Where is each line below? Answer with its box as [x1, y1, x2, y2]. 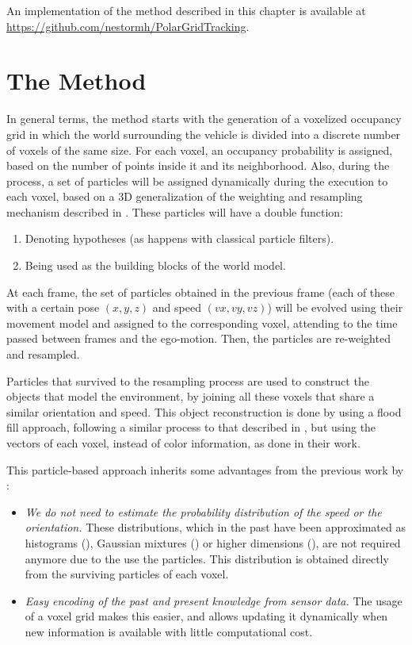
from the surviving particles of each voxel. [25, 566, 229, 582]
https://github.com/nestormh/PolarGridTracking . [6, 17, 250, 34]
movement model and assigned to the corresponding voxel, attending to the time [6, 314, 398, 331]
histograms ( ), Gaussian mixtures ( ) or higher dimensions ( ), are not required [25, 534, 401, 551]
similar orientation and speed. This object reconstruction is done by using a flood [6, 403, 402, 420]
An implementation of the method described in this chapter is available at [6, 2, 366, 18]
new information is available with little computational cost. [25, 623, 313, 639]
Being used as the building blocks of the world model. [25, 257, 286, 274]
